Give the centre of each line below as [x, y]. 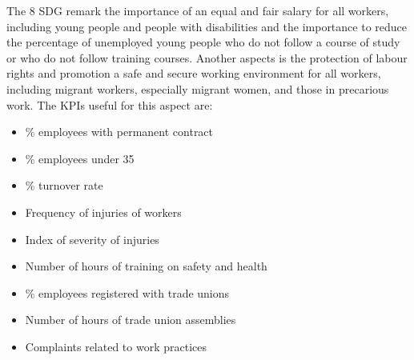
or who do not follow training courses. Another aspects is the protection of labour [207, 57]
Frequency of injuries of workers [103, 212]
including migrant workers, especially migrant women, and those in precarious [198, 88]
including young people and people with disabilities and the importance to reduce [207, 26]
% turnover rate [64, 185]
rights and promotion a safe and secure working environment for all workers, [194, 73]
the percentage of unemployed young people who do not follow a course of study [203, 42]
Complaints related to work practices [116, 346]
